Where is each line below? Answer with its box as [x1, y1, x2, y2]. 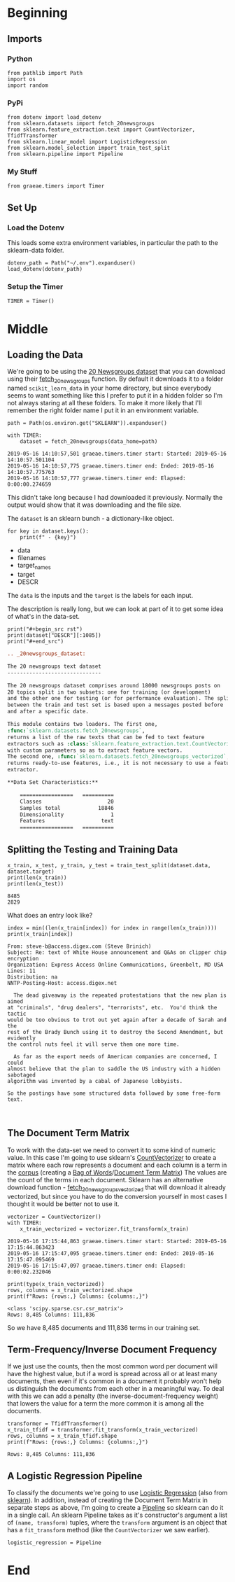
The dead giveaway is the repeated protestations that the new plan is [13, 992, 227, 999]
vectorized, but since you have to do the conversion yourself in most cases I [7, 1192, 227, 1200]
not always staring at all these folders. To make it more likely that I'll [7, 399, 202, 407]
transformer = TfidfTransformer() [7, 1420, 108, 1427]
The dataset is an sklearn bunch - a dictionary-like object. [7, 514, 175, 523]
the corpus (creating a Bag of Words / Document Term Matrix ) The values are [7, 1168, 227, 1177]
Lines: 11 [7, 967, 36, 974]
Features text [20, 818, 114, 825]
